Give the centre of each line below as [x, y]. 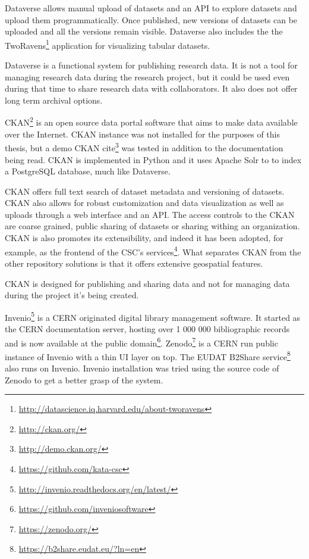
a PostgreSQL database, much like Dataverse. [88, 171]
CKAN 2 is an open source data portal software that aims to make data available [151, 121]
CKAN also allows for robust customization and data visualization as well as [144, 203]
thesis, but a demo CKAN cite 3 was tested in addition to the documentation [144, 147]
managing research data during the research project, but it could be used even [147, 76]
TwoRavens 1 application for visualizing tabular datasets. [108, 44]
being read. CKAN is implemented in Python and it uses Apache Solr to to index [153, 159]
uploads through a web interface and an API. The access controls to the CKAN [150, 214]
